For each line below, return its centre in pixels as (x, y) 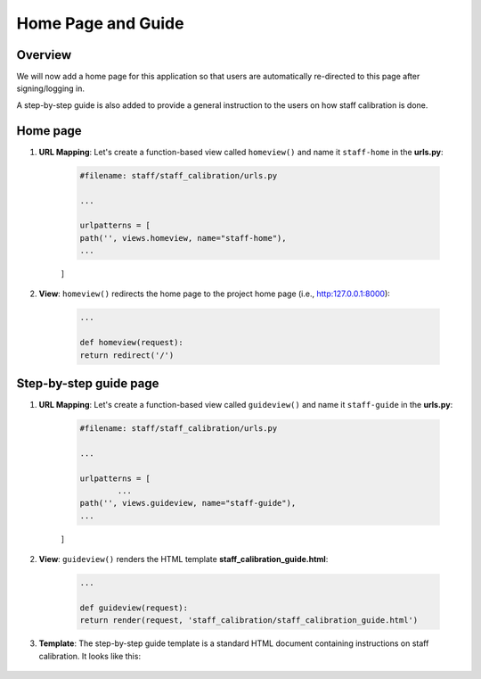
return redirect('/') (127, 355)
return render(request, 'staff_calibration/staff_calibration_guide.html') (249, 621)
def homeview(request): (132, 343)
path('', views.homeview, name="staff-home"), (183, 238)
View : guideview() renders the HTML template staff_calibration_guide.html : (183, 559)
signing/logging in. (50, 88)
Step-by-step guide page (88, 384)
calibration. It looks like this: (90, 656)
